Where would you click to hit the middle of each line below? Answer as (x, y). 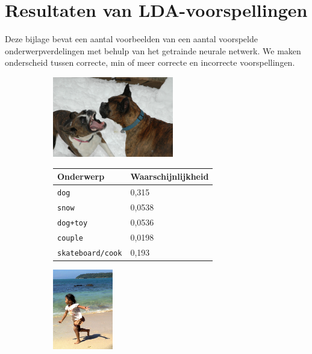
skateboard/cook (90, 253)
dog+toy (73, 223)
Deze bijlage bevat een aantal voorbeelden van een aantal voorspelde (131, 39)
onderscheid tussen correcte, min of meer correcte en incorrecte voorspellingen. (150, 62)
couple (70, 238)
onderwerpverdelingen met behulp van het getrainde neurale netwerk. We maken (153, 50)
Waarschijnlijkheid (170, 176)
